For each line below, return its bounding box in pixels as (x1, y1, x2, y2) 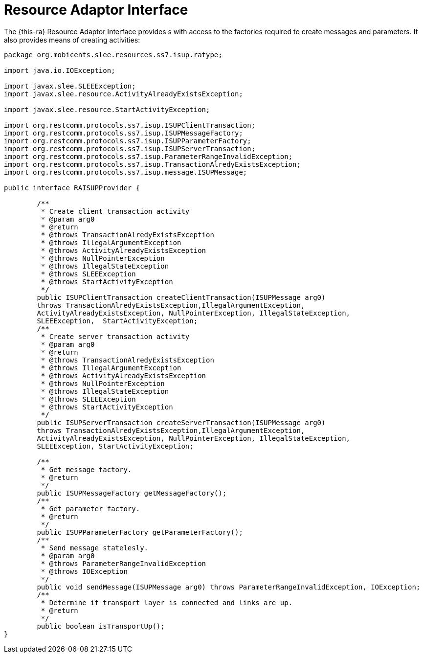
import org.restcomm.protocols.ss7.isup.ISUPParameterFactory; (4, 136, 251, 145)
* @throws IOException (41, 567, 128, 575)
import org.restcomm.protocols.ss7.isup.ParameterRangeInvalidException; (4, 152, 293, 160)
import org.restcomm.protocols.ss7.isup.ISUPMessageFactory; (4, 129, 243, 137)
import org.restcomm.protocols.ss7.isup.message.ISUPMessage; (4, 168, 247, 176)
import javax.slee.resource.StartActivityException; (4, 105, 210, 113)
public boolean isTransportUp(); (37, 622, 165, 630)
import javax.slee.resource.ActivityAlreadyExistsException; (4, 90, 243, 98)
